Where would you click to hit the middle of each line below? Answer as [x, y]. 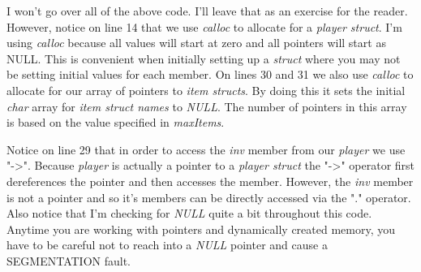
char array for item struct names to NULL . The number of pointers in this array [207, 106]
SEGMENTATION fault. [69, 260]
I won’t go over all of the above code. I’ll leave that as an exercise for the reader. [207, 11]
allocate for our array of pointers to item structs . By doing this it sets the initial [206, 90]
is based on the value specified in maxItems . [116, 122]
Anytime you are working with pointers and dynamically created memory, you [201, 229]
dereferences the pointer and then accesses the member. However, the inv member [210, 181]
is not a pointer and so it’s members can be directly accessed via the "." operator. [209, 197]
